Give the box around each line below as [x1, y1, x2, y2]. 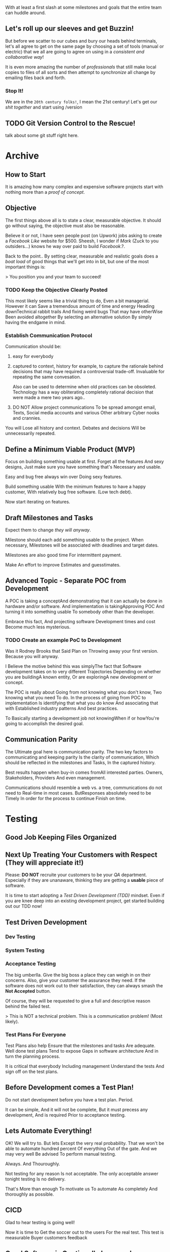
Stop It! [5, 87, 24, 94]
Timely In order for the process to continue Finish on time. [5, 795, 126, 801]
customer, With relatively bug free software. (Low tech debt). [5, 489, 133, 495]
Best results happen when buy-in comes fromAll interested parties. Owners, [5, 769, 163, 775]
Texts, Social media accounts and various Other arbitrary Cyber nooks [12, 410, 159, 416]
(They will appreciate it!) [5, 858, 84, 867]
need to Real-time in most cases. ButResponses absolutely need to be [5, 790, 151, 796]
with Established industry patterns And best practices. [5, 705, 118, 711]
